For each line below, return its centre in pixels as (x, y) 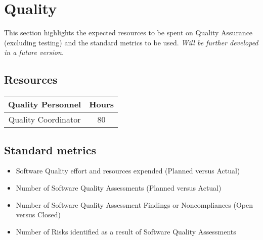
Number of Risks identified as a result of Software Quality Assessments (126, 231)
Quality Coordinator (45, 119)
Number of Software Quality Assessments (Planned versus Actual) (119, 187)
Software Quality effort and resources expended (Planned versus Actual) (128, 171)
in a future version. (34, 52)
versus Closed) (38, 215)
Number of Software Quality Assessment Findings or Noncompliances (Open (135, 204)
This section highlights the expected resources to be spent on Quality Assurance (128, 33)
